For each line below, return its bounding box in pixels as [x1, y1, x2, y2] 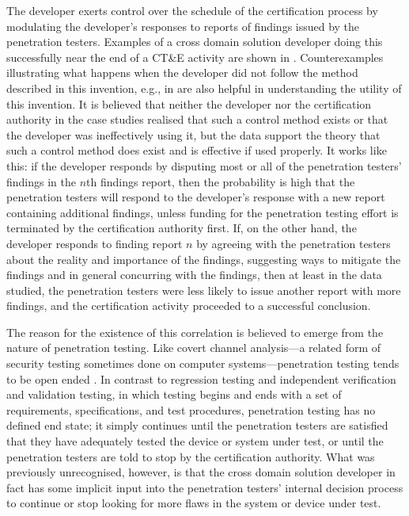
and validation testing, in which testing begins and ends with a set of [6, 386, 342, 403]
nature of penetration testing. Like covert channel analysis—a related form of [6, 339, 381, 356]
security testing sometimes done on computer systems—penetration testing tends [6, 355, 400, 372]
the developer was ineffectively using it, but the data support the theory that [6, 126, 381, 143]
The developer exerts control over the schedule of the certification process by [6, 2, 378, 18]
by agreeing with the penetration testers [196, 235, 391, 251]
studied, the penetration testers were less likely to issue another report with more [6, 281, 401, 298]
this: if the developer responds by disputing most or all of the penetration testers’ [6, 157, 402, 174]
